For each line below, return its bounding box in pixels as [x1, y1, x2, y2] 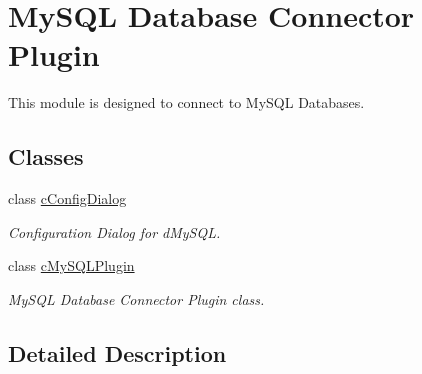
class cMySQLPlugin [8, 255, 135, 276]
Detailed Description [8, 337, 227, 368]
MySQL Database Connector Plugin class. [8, 288, 265, 309]
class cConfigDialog [8, 188, 127, 209]
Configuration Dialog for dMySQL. [8, 221, 221, 242]
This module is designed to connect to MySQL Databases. [8, 92, 365, 113]
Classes [8, 141, 84, 172]
